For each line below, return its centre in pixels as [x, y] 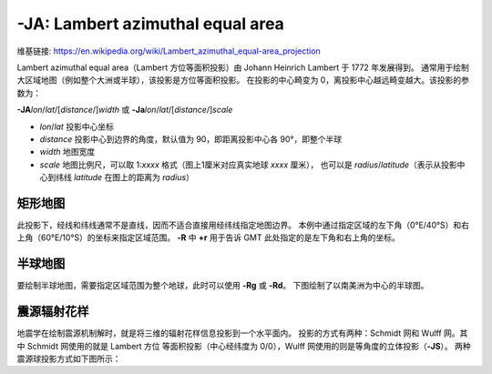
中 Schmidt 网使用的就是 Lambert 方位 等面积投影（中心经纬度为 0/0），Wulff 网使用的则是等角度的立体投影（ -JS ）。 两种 [244, 346]
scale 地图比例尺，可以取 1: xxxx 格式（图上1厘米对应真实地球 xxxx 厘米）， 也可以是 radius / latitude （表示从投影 [248, 165]
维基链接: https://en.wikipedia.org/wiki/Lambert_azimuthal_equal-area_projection [169, 51]
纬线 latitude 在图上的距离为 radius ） [125, 177]
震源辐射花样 [53, 312]
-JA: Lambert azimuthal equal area [150, 24]
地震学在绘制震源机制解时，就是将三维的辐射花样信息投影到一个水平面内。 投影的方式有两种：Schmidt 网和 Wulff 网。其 [242, 333]
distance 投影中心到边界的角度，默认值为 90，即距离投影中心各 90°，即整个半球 [190, 139]
